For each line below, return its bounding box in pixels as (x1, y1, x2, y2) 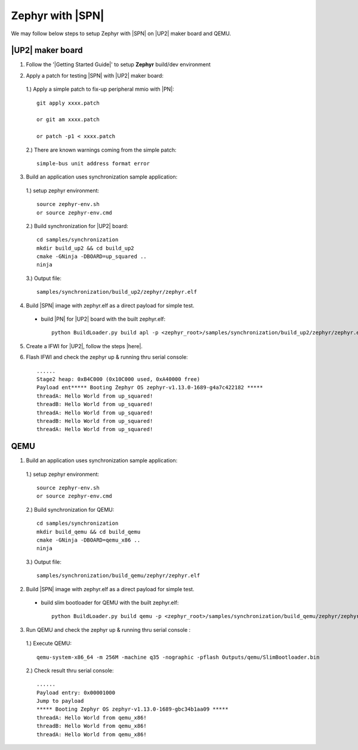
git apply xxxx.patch (36, 99, 100, 106)
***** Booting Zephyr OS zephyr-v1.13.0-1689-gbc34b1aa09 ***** (36, 706, 229, 713)
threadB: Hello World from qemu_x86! (36, 723, 147, 730)
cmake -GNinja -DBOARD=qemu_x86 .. (36, 536, 141, 543)
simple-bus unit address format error (36, 160, 150, 167)
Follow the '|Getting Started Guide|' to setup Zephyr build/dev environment (26, 61, 211, 68)
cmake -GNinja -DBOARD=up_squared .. (36, 253, 147, 260)
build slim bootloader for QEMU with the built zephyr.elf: (41, 599, 179, 606)
